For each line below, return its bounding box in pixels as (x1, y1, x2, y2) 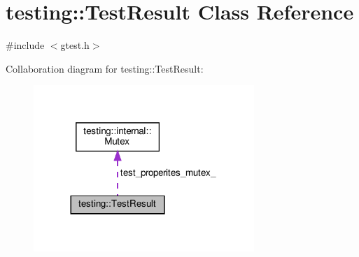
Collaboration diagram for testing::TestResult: (6, 61, 204, 75)
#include (6, 38, 45, 52)
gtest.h (60, 38, 90, 52)
